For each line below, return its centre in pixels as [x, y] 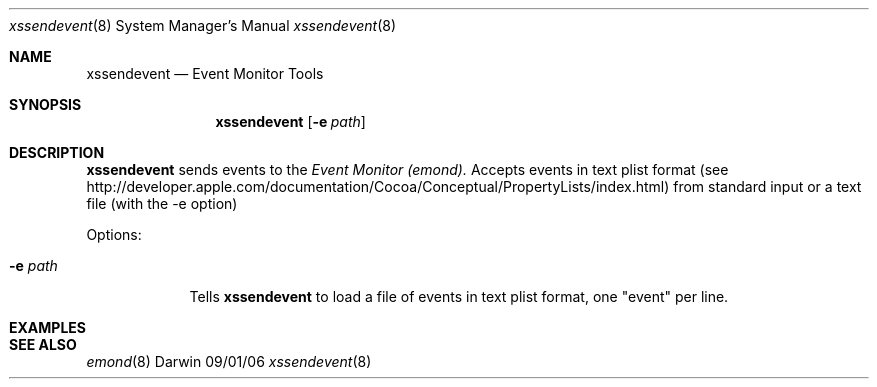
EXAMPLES [47, 327]
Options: [114, 234]
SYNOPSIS [45, 104]
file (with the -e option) [162, 203]
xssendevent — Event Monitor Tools [205, 73]
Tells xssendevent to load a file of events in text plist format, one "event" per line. [459, 296]
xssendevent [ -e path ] [290, 121]
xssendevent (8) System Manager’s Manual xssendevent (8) [203, 25]
